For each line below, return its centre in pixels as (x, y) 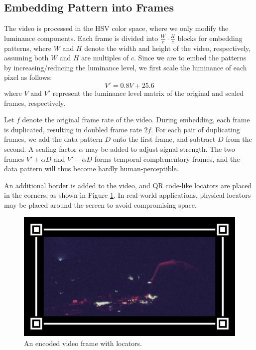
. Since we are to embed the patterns (190, 58)
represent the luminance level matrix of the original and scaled (148, 93)
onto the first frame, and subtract (164, 139)
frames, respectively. (35, 103)
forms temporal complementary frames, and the (167, 159)
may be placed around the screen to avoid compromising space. (100, 204)
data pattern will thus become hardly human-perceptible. (91, 169)
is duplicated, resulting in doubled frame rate (73, 129)
